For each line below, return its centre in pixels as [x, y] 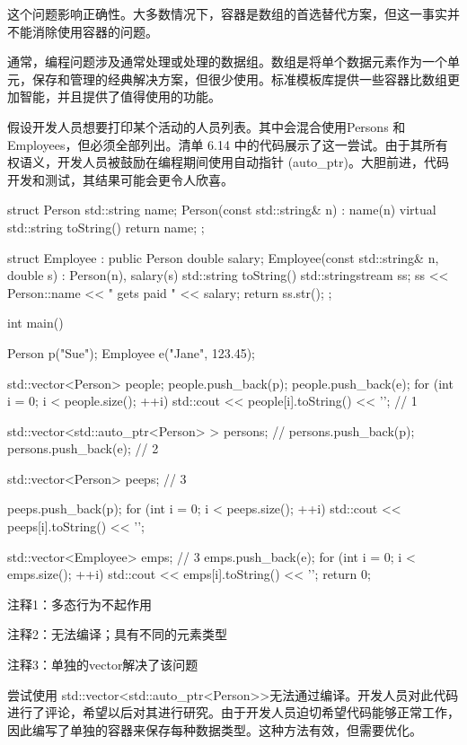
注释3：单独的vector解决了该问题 [103, 665]
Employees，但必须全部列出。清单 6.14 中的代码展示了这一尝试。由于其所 [221, 144]
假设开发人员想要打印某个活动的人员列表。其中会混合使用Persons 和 [207, 126]
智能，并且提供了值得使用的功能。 [120, 96]
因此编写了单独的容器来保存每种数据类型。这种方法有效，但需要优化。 [215, 729]
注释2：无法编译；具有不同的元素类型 [117, 634]
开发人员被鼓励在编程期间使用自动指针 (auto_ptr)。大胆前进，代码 [253, 162]
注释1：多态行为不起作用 [79, 604]
